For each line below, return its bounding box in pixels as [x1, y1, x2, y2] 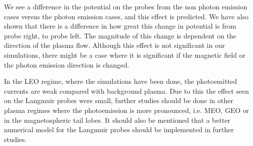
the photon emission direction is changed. [4, 59, 129, 70]
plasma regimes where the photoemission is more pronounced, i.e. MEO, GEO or [4, 105, 249, 115]
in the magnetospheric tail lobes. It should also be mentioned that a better [4, 114, 231, 125]
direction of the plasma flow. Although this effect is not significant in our [4, 40, 225, 50]
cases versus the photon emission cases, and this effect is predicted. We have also [4, 11, 249, 21]
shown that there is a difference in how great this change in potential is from [4, 21, 236, 31]
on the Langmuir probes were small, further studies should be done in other [4, 95, 234, 106]
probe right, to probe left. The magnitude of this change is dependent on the [4, 30, 237, 40]
